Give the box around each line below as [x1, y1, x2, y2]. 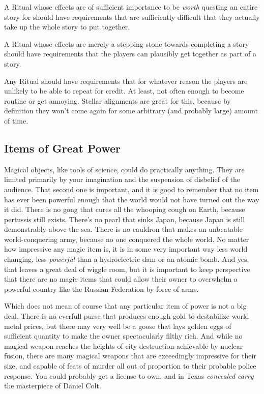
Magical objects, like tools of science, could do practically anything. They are [4, 164, 245, 174]
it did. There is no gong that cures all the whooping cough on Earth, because [4, 204, 245, 215]
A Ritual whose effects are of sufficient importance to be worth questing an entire [4, 2, 258, 12]
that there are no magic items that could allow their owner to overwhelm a [4, 274, 238, 284]
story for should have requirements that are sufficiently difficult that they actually [4, 11, 260, 22]
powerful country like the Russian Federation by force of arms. [4, 283, 199, 294]
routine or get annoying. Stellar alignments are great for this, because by [4, 95, 231, 106]
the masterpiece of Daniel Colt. [4, 380, 101, 391]
